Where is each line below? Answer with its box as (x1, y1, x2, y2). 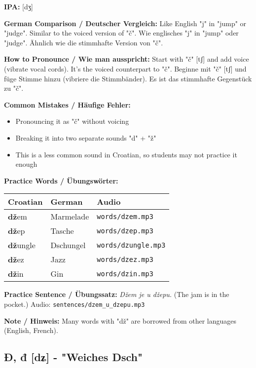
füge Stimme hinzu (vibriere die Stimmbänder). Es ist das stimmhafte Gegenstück (4, 73, 252, 83)
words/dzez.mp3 (97, 255, 153, 263)
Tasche (50, 225, 74, 237)
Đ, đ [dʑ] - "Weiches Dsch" (4, 349, 143, 365)
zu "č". (4, 83, 24, 93)
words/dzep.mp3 (97, 226, 153, 235)
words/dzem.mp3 (97, 212, 153, 221)
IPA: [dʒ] (4, 1, 33, 11)
